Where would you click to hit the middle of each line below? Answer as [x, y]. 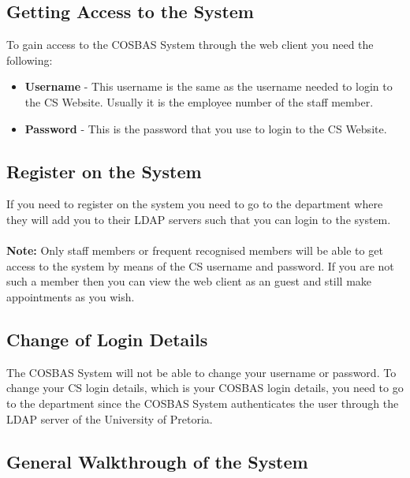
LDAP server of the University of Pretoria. [110, 418]
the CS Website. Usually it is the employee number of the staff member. [199, 101]
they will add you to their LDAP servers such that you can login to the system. [199, 219]
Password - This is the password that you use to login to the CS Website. [206, 128]
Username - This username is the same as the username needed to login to [209, 86]
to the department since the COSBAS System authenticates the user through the [203, 403]
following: [30, 60]
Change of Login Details [107, 339]
